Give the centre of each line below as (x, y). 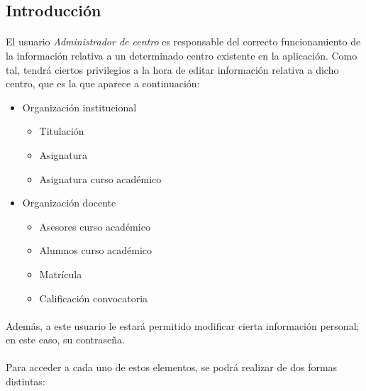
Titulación (62, 131)
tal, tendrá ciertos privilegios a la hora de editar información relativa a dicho (172, 69)
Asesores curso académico (95, 226)
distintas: (26, 381)
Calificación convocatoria (94, 298)
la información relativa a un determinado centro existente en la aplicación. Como (182, 55)
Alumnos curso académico (96, 250)
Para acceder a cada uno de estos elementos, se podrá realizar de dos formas (172, 367)
